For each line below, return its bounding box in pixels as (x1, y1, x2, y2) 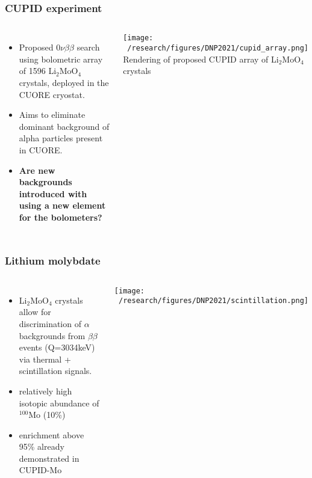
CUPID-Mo (19, 464, 62, 476)
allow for (19, 305, 51, 318)
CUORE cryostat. (19, 88, 85, 100)
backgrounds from (19, 329, 86, 342)
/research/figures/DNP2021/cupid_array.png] (127, 43, 308, 52)
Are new (19, 164, 55, 176)
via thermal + (19, 352, 71, 365)
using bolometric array (19, 52, 103, 65)
